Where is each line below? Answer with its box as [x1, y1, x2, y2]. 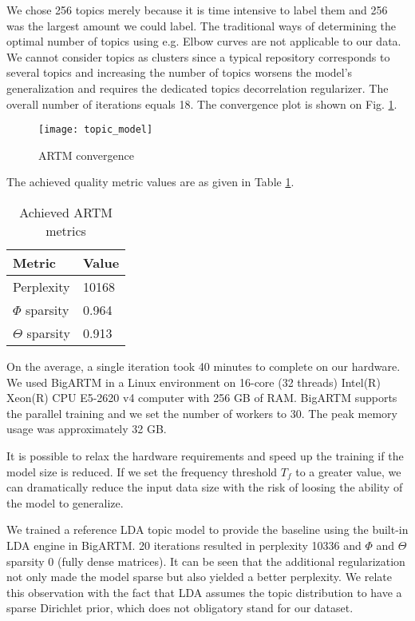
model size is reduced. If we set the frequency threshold [6, 463, 278, 480]
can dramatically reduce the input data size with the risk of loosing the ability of [6, 479, 403, 496]
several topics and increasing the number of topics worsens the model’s [6, 64, 353, 81]
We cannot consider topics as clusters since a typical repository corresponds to [6, 48, 390, 65]
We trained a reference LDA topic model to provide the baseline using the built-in [6, 521, 409, 538]
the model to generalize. [6, 494, 124, 511]
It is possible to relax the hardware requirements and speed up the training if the [6, 447, 404, 464]
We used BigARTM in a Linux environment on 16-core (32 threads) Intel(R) [6, 373, 381, 390]
